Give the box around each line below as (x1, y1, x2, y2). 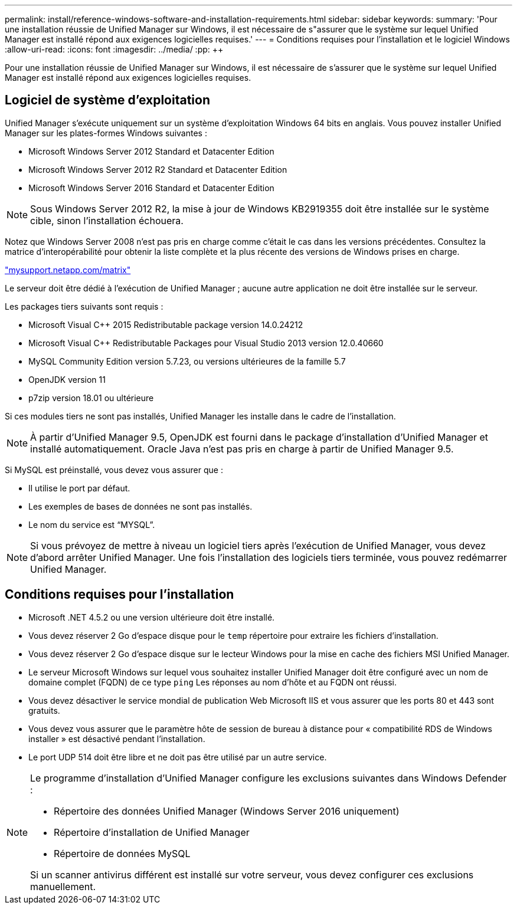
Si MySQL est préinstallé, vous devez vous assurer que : (5, 464, 223, 475)
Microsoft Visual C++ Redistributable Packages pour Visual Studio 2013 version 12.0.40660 (28, 337, 384, 348)
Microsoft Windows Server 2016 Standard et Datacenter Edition (28, 182, 274, 193)
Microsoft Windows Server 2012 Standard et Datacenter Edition (28, 146, 274, 156)
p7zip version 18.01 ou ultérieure (28, 392, 154, 403)
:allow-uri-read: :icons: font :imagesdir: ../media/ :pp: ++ (5, 44, 224, 54)
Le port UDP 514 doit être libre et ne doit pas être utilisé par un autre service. (28, 752, 327, 762)
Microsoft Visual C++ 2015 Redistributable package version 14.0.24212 (28, 319, 303, 330)
